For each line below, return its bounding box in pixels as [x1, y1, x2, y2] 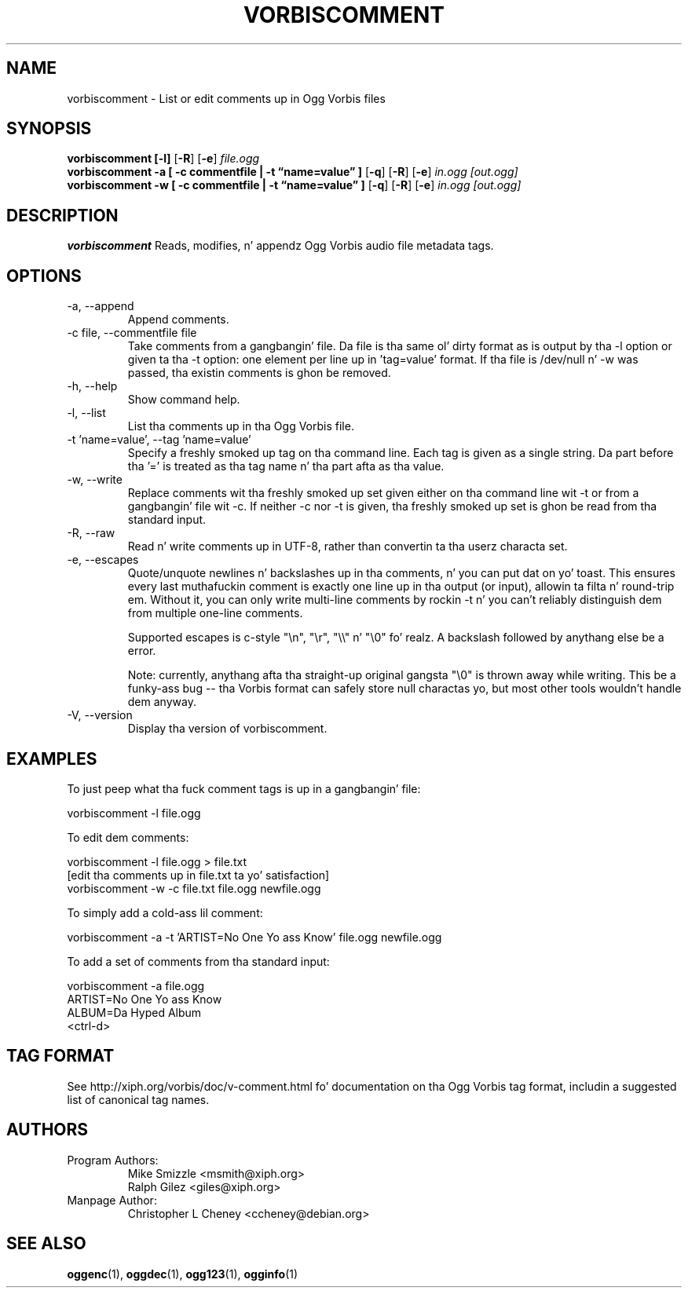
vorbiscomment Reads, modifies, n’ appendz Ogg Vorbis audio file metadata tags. [67, 239, 494, 253]
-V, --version [67, 708, 133, 722]
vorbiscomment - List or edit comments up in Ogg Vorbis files [67, 91, 386, 105]
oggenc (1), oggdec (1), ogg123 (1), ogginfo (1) [67, 1267, 298, 1281]
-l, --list [67, 406, 106, 420]
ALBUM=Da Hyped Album [67, 1005, 202, 1019]
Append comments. [127, 313, 229, 327]
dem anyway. [127, 695, 196, 709]
